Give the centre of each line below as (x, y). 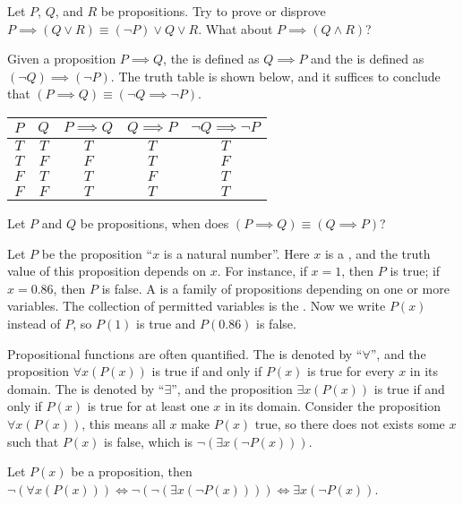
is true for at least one (148, 406)
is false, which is (149, 441)
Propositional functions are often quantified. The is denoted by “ (185, 353)
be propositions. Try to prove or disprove (213, 11)
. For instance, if (262, 271)
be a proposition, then (132, 471)
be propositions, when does (154, 223)
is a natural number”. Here (236, 253)
